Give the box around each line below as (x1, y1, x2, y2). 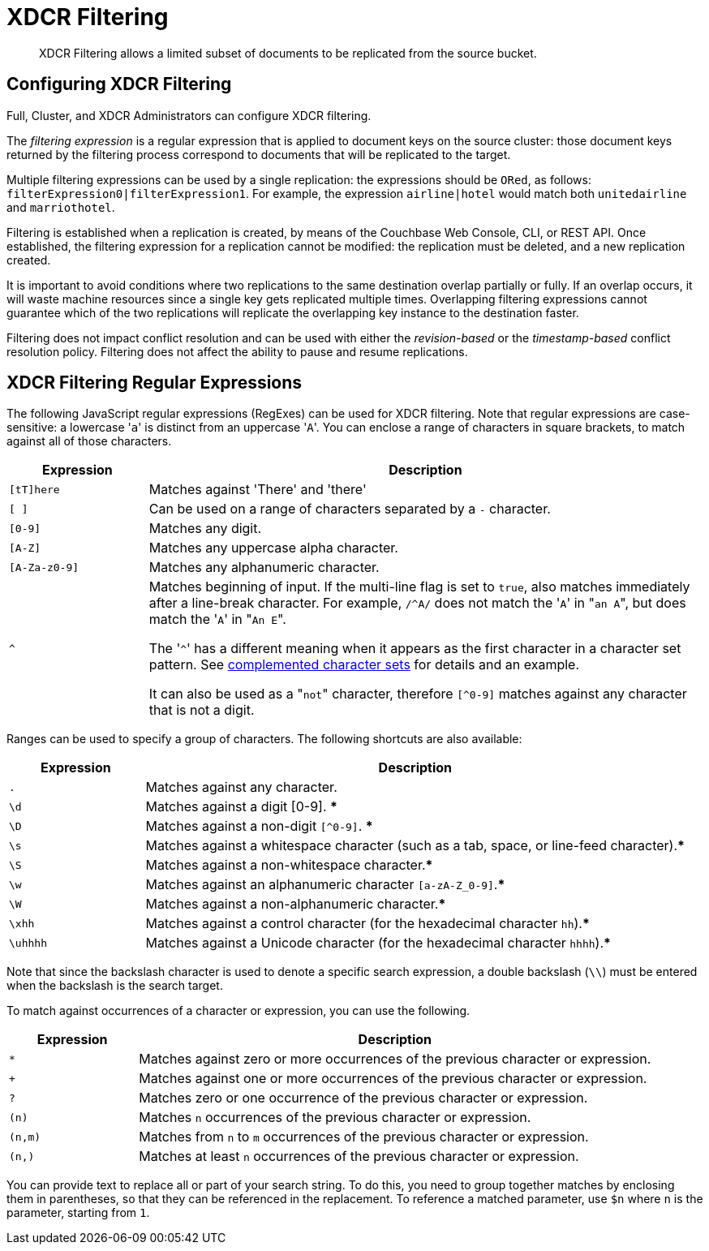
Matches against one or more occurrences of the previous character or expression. (139, 1070, 647, 1087)
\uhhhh (9, 936, 47, 949)
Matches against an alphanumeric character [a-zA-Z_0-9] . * (145, 876, 505, 893)
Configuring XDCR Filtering (6, 74, 232, 95)
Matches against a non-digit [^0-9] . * (145, 818, 373, 835)
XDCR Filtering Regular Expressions (6, 372, 303, 393)
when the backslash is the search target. (6, 978, 223, 993)
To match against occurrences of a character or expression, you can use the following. (6, 1004, 471, 1018)
